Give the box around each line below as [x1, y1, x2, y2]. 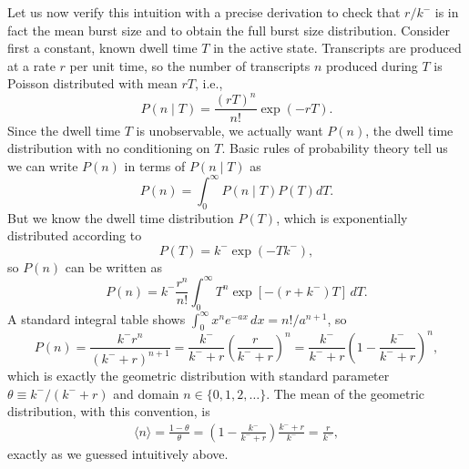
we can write [7, 156, 78, 175]
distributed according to [7, 226, 142, 245]
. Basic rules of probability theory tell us [221, 138, 448, 158]
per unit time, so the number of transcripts [69, 56, 311, 75]
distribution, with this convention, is [7, 402, 210, 421]
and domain [113, 383, 179, 403]
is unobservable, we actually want [136, 120, 323, 139]
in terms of [124, 156, 186, 175]
